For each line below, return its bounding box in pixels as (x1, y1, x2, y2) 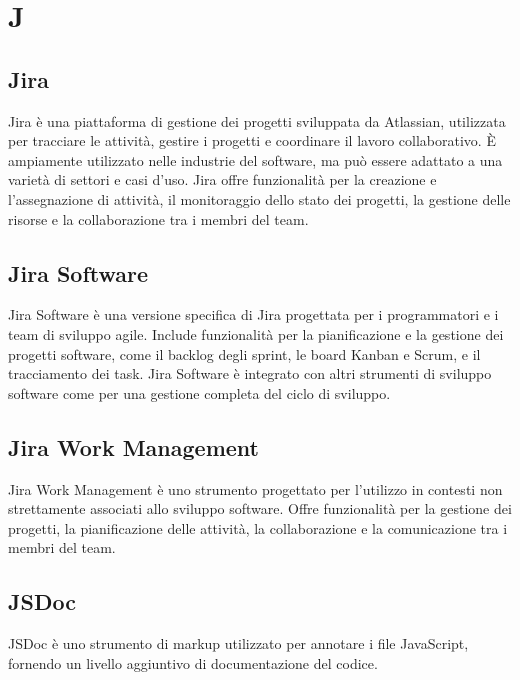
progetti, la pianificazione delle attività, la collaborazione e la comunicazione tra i (8, 517, 508, 538)
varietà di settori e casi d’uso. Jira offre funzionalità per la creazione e (8, 169, 437, 190)
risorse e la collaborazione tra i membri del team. (8, 208, 309, 229)
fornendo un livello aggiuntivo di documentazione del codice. (8, 652, 378, 673)
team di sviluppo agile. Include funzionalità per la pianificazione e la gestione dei (8, 323, 504, 344)
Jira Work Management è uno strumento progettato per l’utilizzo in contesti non (8, 478, 503, 499)
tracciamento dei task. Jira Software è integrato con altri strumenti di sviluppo (8, 363, 492, 384)
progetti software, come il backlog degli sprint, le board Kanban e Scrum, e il (8, 343, 481, 364)
